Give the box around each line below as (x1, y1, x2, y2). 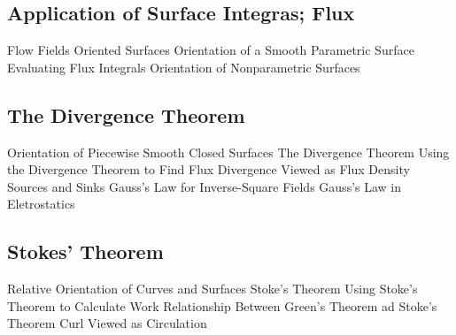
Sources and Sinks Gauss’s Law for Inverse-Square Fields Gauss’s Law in (7, 177, 402, 195)
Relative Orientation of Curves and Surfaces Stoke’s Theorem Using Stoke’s (7, 279, 418, 298)
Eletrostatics (7, 194, 75, 213)
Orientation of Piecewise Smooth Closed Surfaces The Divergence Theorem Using (7, 142, 450, 161)
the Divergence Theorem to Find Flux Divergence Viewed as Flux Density (7, 160, 410, 179)
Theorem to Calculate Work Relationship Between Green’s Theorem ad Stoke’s (7, 296, 437, 315)
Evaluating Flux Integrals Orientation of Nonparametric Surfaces (7, 57, 360, 76)
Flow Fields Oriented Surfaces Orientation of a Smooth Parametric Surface (7, 41, 414, 59)
